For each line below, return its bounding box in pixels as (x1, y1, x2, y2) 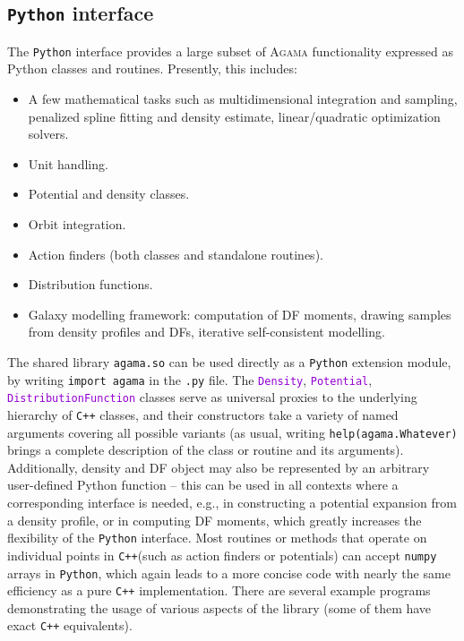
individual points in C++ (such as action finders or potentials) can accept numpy (7, 545, 437, 564)
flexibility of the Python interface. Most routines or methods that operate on (7, 528, 427, 547)
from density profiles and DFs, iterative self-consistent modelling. (28, 322, 385, 341)
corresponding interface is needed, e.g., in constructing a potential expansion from (7, 493, 457, 512)
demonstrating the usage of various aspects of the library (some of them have (7, 598, 432, 617)
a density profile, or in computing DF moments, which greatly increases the (7, 510, 422, 529)
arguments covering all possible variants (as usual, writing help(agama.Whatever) (7, 423, 458, 441)
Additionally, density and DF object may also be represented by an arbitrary (7, 457, 430, 476)
